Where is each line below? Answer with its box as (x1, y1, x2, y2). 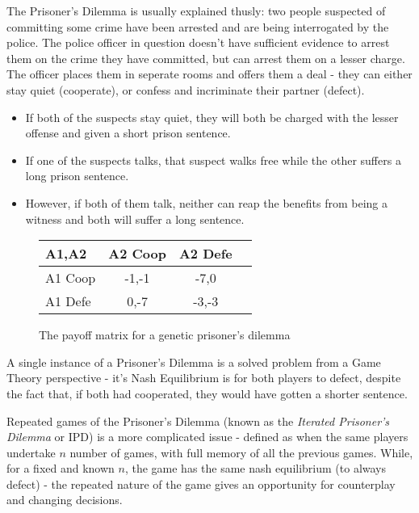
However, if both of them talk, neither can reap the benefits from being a (25, 194, 388, 211)
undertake (6, 444, 56, 460)
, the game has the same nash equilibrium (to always (124, 460, 387, 477)
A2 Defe (178, 244, 233, 263)
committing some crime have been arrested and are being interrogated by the (6, 18, 389, 35)
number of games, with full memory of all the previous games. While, (69, 444, 413, 460)
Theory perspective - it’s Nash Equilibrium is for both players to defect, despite (6, 369, 401, 386)
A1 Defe (45, 292, 91, 311)
